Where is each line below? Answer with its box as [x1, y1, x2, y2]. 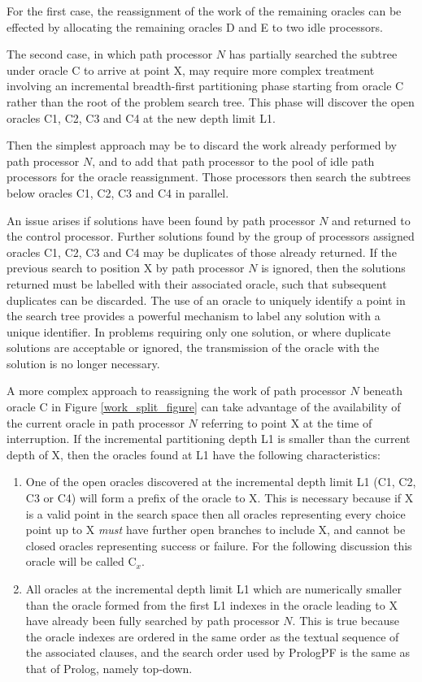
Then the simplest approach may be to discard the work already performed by [7, 137, 397, 154]
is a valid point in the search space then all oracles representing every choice [25, 505, 406, 522]
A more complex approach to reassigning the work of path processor [7, 382, 346, 399]
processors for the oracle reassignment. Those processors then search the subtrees [7, 168, 411, 185]
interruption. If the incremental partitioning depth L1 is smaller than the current [7, 430, 411, 447]
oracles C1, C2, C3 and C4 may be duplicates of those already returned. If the [7, 243, 397, 260]
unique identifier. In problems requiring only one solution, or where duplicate [7, 323, 391, 340]
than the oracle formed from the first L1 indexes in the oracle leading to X [25, 596, 398, 613]
